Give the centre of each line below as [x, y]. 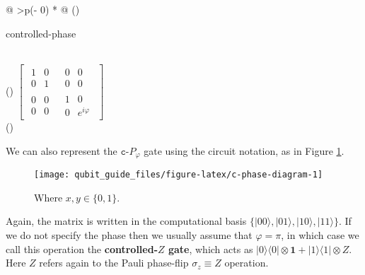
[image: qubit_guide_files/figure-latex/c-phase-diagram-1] [179, 175]
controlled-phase [41, 33]
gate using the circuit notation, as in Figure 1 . [244, 150]
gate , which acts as [210, 248]
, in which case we [320, 234]
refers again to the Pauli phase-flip [114, 263]
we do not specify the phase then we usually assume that [129, 234]
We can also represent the [62, 150]
